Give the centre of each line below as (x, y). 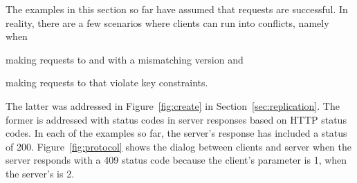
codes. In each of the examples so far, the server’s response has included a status (176, 133)
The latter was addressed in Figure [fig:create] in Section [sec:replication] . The (173, 105)
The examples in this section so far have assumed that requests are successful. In (177, 9)
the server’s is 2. (40, 173)
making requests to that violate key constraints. (107, 83)
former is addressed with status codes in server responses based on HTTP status (176, 119)
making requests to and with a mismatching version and (125, 59)
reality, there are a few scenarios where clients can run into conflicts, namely (167, 22)
